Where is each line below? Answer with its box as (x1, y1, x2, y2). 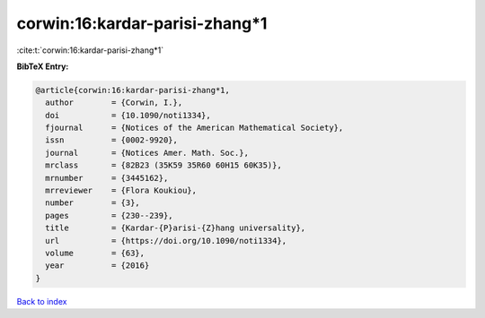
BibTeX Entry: (16, 61, 69, 72)
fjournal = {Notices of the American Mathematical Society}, (45, 123, 344, 133)
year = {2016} (45, 261, 150, 271)
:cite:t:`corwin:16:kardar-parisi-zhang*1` (16, 45, 164, 56)
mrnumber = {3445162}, (45, 173, 169, 183)
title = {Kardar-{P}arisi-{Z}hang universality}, (45, 223, 306, 233)
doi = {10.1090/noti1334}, (45, 110, 211, 120)
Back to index (16, 296, 67, 306)
